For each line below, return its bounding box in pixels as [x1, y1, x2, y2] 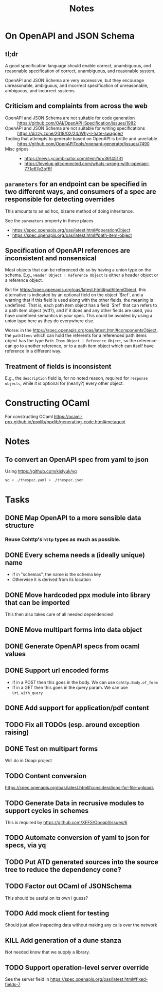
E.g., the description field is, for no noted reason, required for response [5, 375, 148, 381]
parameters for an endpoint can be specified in [5, 180, 147, 188]
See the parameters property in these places [5, 218, 94, 224]
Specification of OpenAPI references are [5, 247, 130, 255]
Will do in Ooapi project [5, 758, 52, 764]
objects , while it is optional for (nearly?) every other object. [5, 380, 124, 386]
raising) [5, 728, 29, 736]
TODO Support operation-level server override [5, 963, 149, 971]
